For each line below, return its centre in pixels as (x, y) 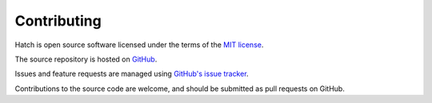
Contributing (58, 21)
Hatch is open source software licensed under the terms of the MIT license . (139, 45)
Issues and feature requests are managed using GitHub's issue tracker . (132, 74)
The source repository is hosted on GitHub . (86, 59)
